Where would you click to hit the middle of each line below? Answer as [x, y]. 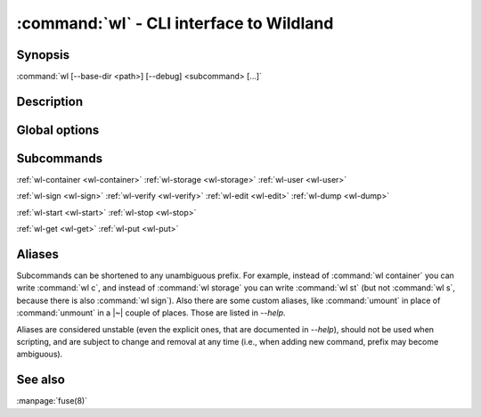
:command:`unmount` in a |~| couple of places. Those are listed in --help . [151, 313]
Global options [58, 130]
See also [41, 380]
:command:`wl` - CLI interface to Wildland [175, 23]
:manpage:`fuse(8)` [52, 401]
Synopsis [43, 55]
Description [50, 101]
